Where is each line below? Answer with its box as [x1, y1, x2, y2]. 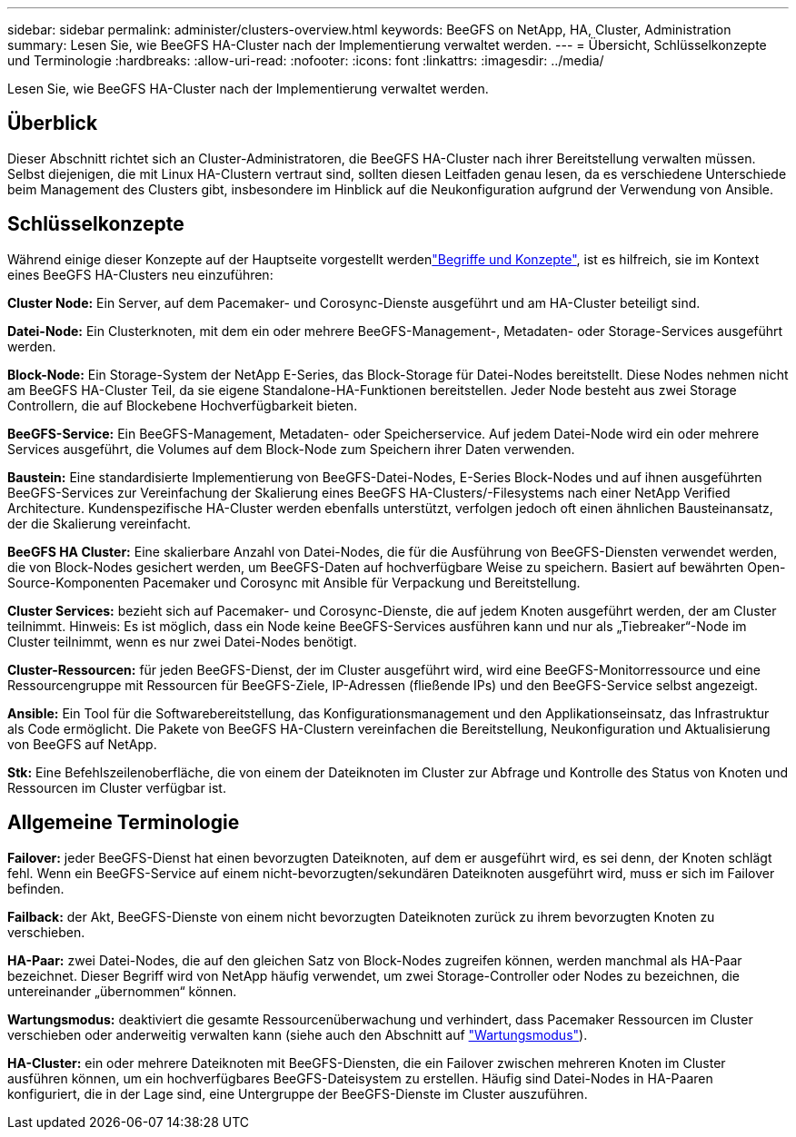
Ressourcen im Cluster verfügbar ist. [7, 779, 226, 796]
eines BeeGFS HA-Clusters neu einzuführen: [7, 266, 274, 282]
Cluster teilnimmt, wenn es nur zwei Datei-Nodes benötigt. [7, 633, 357, 649]
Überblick [7, 112, 98, 135]
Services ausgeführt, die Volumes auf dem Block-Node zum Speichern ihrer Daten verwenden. [7, 440, 575, 457]
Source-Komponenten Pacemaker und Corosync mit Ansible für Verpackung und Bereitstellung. [7, 574, 581, 590]
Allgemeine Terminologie [7, 811, 240, 835]
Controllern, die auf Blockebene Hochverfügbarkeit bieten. [7, 397, 358, 413]
